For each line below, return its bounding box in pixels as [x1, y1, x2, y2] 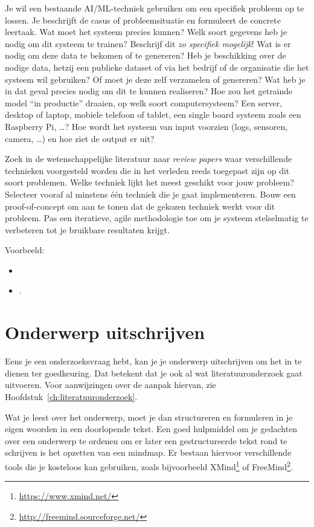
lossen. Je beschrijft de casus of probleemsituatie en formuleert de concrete [5, 13, 281, 26]
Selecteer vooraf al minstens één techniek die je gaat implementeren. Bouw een [5, 187, 296, 200]
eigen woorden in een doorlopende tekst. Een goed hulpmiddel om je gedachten [5, 422, 298, 435]
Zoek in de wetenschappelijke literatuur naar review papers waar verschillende [5, 152, 292, 165]
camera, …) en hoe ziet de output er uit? [5, 132, 155, 144]
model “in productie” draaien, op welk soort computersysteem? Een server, [5, 96, 283, 109]
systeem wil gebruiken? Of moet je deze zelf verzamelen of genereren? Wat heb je [5, 73, 306, 85]
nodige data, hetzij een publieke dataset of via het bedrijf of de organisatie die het [5, 60, 309, 73]
